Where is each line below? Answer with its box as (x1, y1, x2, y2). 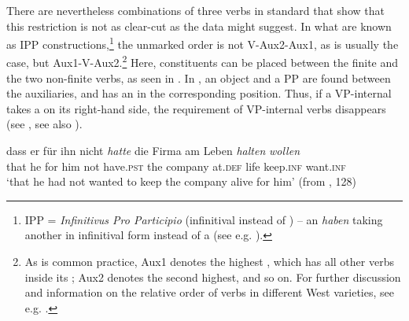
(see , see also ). (6, 116, 83, 132)
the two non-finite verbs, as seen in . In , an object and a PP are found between (6, 69, 391, 86)
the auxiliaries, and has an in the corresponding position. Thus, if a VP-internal (6, 85, 392, 101)
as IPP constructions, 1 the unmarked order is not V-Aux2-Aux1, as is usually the (6, 34, 399, 52)
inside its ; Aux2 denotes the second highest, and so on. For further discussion (24, 268, 401, 285)
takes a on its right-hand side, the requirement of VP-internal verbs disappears (6, 100, 386, 116)
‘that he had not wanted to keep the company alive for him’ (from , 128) (6, 173, 356, 190)
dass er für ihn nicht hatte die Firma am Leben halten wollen (6, 142, 300, 159)
